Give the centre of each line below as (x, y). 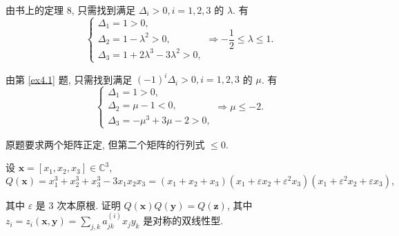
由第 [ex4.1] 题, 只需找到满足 (69, 79)
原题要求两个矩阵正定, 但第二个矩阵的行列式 (105, 144)
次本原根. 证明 (89, 205)
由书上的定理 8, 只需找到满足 (71, 10)
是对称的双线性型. (183, 220)
